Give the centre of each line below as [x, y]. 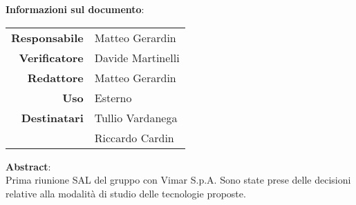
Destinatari [52, 117]
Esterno [113, 97]
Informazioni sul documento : [75, 9]
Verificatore [51, 57]
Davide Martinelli [137, 57]
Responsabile [47, 37]
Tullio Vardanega [136, 117]
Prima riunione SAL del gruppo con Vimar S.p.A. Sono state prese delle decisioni [178, 180]
